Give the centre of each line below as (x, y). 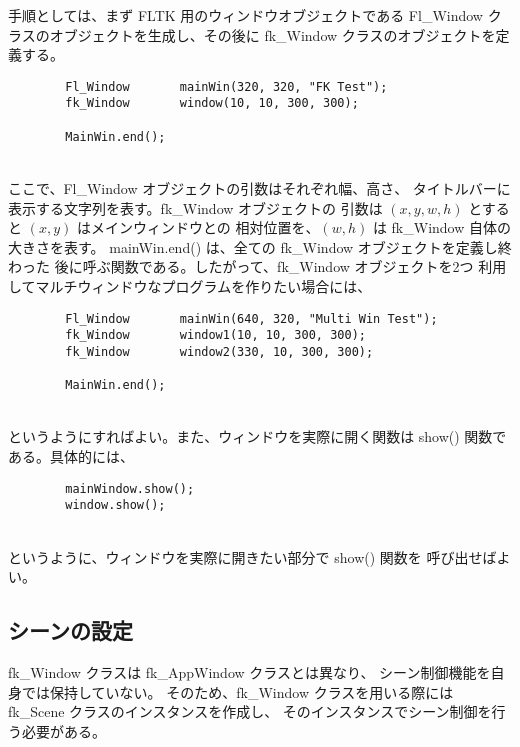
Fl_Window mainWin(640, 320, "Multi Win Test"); (251, 318)
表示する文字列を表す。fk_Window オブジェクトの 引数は (195, 207)
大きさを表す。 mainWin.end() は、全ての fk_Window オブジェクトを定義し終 (260, 246)
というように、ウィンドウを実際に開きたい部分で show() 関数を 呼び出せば (252, 556)
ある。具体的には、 (71, 456)
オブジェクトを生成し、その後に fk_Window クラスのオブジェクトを (272, 34)
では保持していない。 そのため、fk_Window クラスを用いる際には (237, 691)
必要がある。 (63, 730)
